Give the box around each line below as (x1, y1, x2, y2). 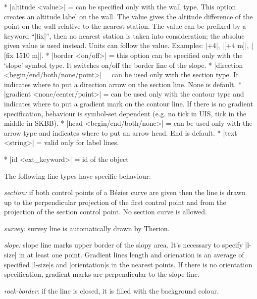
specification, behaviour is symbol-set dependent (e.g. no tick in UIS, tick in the (4, 108, 247, 118)
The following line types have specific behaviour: (4, 170, 151, 181)
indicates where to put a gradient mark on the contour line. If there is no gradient (4, 98, 253, 108)
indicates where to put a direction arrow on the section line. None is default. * (4, 79, 242, 89)
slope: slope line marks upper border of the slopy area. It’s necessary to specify (4, 240, 243, 250)
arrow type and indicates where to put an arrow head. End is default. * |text (4, 127, 237, 138)
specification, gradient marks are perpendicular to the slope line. (4, 269, 200, 279)
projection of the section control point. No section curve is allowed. (4, 206, 207, 217)
